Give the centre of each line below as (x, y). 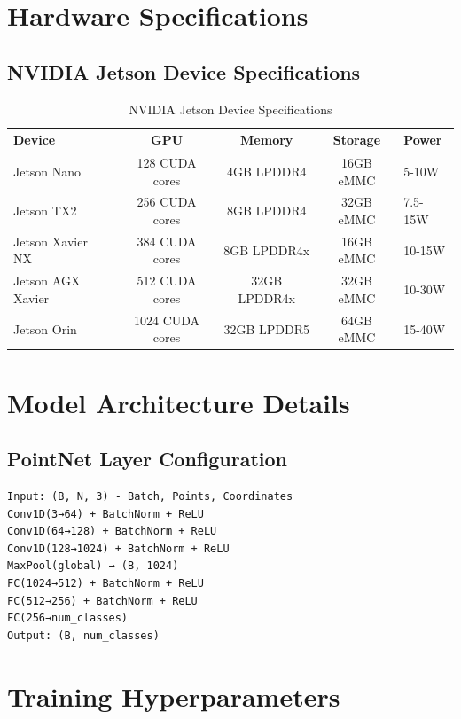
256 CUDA (167, 202)
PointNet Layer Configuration (148, 459)
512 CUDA (167, 281)
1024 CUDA (167, 320)
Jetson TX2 (45, 211)
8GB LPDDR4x (267, 250)
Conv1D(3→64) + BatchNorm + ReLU (105, 514)
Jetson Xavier (51, 241)
